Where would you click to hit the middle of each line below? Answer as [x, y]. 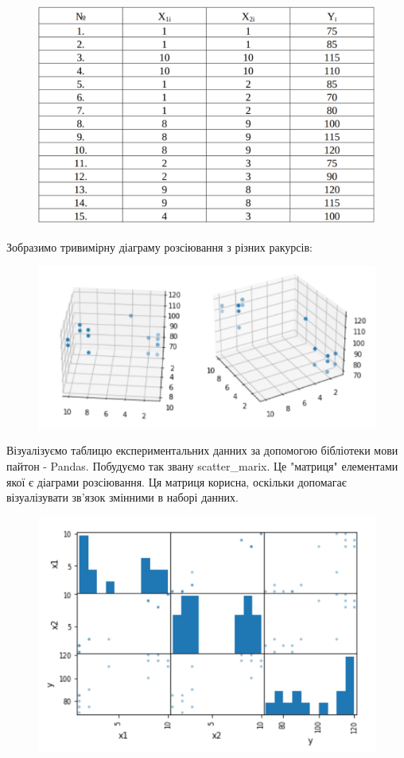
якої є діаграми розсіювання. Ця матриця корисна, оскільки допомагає [177, 481]
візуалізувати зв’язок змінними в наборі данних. [122, 497]
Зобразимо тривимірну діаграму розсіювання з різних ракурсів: [159, 246]
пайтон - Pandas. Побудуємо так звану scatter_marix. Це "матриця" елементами [202, 466]
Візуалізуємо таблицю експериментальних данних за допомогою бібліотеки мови [202, 450]
